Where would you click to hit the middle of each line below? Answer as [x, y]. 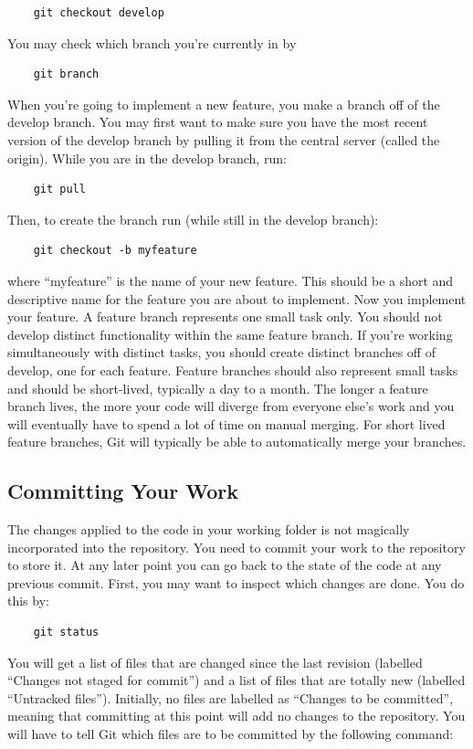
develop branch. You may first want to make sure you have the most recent [218, 122]
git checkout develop [99, 13]
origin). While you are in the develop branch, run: [147, 158]
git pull [59, 190]
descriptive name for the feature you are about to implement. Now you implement [237, 298]
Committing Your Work [123, 491]
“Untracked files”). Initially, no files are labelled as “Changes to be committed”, [231, 697]
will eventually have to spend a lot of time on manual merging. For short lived [226, 423]
